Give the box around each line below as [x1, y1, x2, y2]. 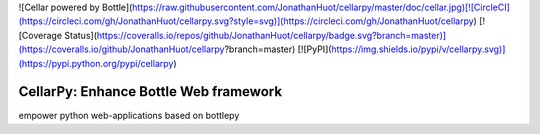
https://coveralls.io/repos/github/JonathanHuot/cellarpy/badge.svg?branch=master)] [96, 29, 447, 41]
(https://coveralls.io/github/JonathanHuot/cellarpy [18, 43, 225, 55]
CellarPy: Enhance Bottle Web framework [18, 83, 283, 100]
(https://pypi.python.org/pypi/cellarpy [18, 57, 174, 69]
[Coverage [18, 29, 63, 41]
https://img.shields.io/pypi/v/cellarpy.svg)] [331, 43, 506, 55]
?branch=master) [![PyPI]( [224, 43, 332, 55]
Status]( [64, 29, 97, 41]
